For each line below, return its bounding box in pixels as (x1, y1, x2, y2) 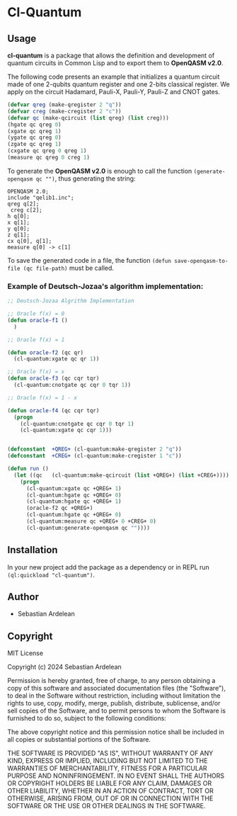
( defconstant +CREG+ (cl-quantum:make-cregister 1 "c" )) (7, 453, 182, 460)
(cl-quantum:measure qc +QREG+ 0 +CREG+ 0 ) (25, 518, 157, 525)
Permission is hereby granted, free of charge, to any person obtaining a (7, 676, 216, 685)
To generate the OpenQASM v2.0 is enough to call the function (7, 166, 192, 175)
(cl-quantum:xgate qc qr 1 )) (13, 356, 100, 363)
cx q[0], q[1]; (7, 237, 52, 244)
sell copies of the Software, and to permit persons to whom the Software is (7, 706, 226, 715)
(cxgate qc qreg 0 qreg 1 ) (7, 147, 87, 154)
